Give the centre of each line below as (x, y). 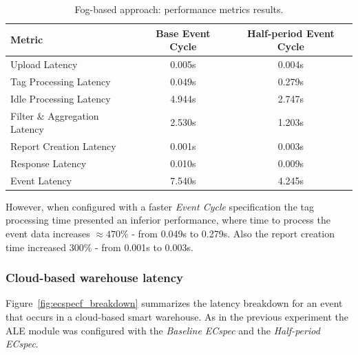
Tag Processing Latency (61, 81)
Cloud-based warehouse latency (95, 278)
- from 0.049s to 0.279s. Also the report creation (233, 233)
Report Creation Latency (63, 146)
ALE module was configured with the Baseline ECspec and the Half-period (163, 330)
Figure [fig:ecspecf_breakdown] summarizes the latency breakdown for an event (174, 303)
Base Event (183, 33)
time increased (36, 247)
